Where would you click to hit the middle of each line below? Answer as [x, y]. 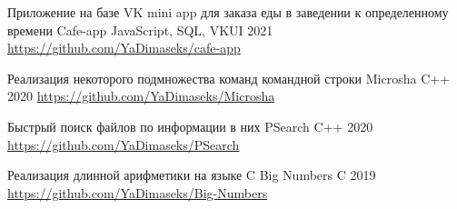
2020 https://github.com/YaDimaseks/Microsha [141, 96]
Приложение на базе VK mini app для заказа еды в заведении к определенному [228, 12]
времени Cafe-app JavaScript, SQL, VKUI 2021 [140, 30]
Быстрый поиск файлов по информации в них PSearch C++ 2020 [190, 126]
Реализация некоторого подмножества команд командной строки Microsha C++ [229, 78]
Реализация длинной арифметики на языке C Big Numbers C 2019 [192, 175]
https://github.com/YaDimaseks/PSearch [124, 144]
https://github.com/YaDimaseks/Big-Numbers [138, 192]
